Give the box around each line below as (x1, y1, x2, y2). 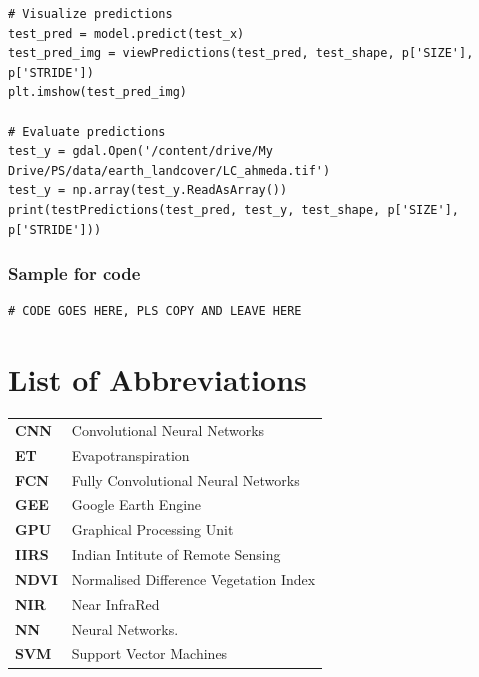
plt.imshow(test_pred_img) (8, 85, 187, 100)
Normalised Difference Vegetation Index (71, 568, 316, 589)
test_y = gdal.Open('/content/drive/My (8, 144, 273, 159)
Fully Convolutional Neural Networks (71, 469, 300, 490)
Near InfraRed (71, 593, 160, 614)
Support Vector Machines (71, 643, 228, 664)
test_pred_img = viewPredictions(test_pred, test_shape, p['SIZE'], (8, 46, 474, 61)
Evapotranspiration (71, 444, 190, 465)
